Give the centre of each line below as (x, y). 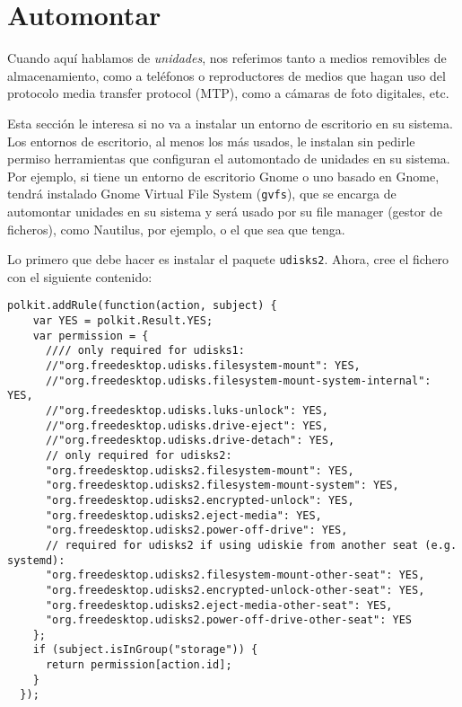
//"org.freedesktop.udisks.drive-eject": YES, (187, 425)
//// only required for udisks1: (145, 351)
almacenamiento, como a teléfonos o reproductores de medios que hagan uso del (227, 75)
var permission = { (91, 336)
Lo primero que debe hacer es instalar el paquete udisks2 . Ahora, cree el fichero (228, 259)
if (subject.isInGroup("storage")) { (145, 650)
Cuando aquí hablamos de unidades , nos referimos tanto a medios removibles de (227, 58)
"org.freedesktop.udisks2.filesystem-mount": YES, (200, 470)
